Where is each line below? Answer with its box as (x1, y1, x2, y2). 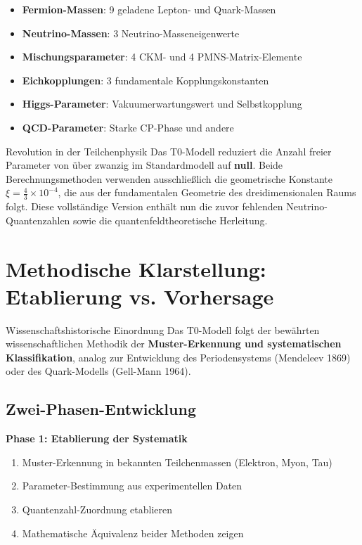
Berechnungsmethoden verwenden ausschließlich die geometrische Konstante (6, 171, 332, 186)
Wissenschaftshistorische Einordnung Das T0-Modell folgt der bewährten (6, 322, 320, 337)
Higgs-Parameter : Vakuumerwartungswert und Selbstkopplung (22, 96, 302, 111)
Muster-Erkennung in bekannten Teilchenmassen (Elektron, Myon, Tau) (22, 454, 332, 469)
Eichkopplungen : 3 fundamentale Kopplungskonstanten (22, 72, 269, 87)
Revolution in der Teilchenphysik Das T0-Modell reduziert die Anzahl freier (6, 143, 332, 158)
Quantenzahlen (6, 212, 70, 227)
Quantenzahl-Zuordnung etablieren (22, 502, 173, 517)
